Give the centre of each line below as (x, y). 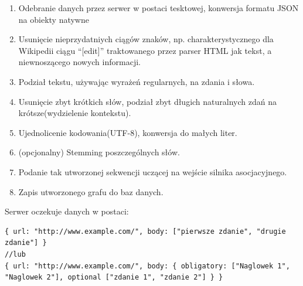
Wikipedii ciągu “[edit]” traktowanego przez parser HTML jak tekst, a (145, 50)
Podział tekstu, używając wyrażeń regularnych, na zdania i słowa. (137, 81)
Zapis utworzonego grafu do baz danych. (91, 191)
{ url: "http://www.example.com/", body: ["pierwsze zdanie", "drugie (145, 231)
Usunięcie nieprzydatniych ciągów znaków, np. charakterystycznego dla (146, 39)
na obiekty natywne (54, 19)
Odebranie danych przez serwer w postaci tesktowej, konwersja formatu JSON (159, 8)
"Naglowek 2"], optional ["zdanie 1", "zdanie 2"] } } (114, 278)
